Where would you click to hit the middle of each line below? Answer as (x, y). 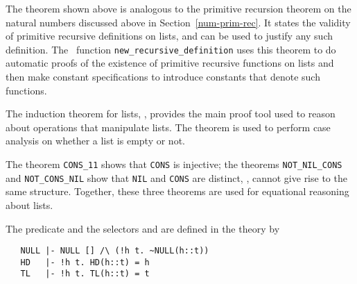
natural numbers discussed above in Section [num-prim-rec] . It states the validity (178, 22)
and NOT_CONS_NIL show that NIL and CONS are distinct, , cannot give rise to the (176, 177)
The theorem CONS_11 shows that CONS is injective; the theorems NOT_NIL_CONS (174, 164)
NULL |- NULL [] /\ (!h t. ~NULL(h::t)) (115, 251)
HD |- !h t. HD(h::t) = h (85, 262)
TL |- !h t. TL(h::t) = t (85, 274)
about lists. (29, 204)
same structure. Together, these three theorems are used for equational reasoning (177, 191)
